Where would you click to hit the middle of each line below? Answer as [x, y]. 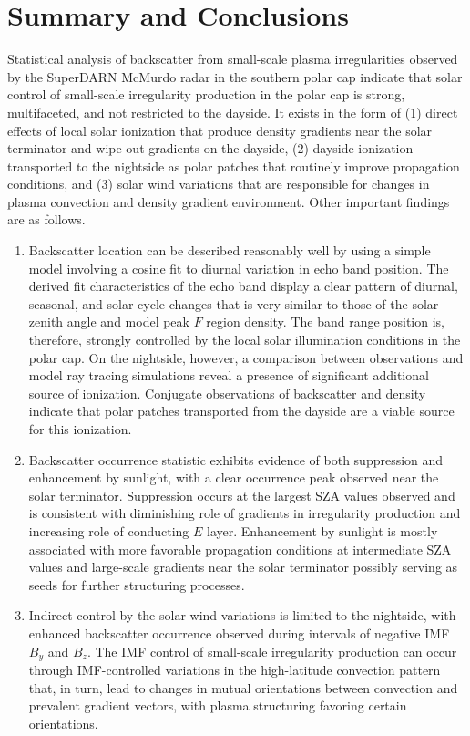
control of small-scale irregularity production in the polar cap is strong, [206, 94]
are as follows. [46, 219]
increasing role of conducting [109, 530]
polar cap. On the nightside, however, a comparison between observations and [246, 357]
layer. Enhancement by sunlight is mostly [322, 530]
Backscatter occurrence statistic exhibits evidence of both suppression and [236, 459]
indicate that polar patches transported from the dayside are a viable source [241, 411]
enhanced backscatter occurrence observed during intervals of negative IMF [239, 632]
